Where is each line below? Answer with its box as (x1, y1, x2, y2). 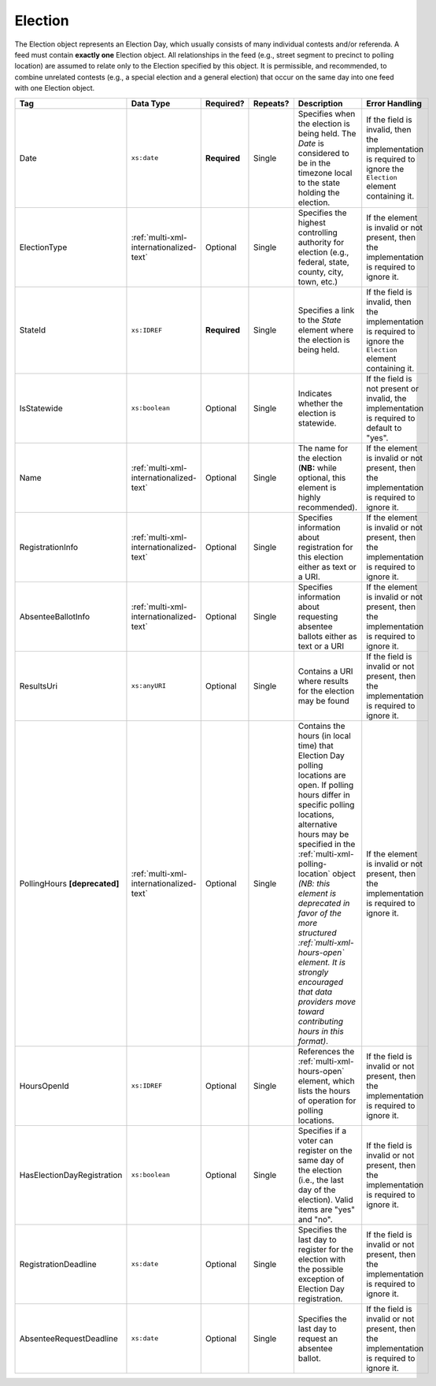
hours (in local (297, 730, 352, 741)
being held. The (297, 128, 357, 139)
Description (297, 98, 343, 109)
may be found (297, 695, 349, 706)
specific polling (297, 799, 355, 810)
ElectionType (19, 241, 68, 252)
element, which (297, 1076, 355, 1087)
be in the (297, 158, 331, 169)
